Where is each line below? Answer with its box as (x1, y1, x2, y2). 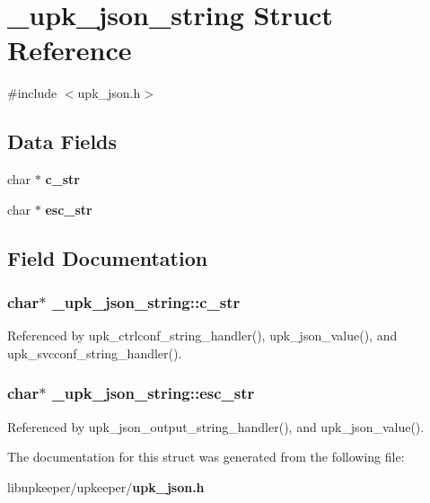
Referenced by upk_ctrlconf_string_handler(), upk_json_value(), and (7, 326, 398, 345)
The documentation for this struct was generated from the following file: (7, 447, 405, 466)
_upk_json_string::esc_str (51, 382, 255, 404)
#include (7, 84, 57, 102)
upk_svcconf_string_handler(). (7, 343, 182, 362)
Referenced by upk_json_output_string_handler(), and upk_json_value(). (7, 417, 425, 436)
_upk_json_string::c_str (51, 291, 241, 313)
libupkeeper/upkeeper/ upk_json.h (7, 477, 205, 496)
